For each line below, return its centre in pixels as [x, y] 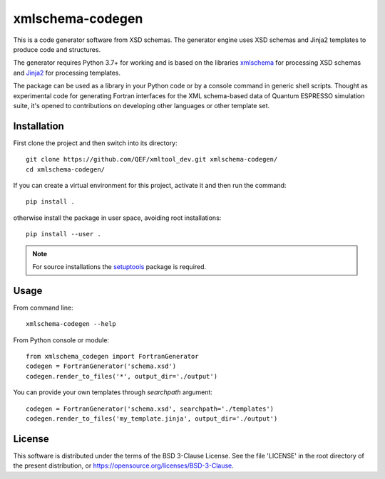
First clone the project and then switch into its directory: [95, 143]
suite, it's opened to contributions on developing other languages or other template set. [142, 105]
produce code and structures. [57, 49]
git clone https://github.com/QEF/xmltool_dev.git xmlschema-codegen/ [152, 159]
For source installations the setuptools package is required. [119, 266]
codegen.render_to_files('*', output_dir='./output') [122, 376]
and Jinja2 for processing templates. [67, 73]
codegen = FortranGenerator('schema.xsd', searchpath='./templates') [150, 409]
